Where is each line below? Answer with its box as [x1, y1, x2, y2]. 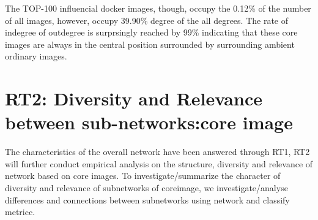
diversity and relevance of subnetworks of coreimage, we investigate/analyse [5, 181, 288, 194]
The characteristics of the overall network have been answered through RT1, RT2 [5, 145, 310, 158]
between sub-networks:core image [5, 110, 293, 135]
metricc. [5, 205, 35, 218]
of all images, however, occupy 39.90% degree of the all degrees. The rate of [5, 13, 289, 26]
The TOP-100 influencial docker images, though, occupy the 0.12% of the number [5, 2, 311, 14]
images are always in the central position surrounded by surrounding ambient [5, 37, 295, 50]
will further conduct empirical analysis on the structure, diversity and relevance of [5, 157, 313, 170]
